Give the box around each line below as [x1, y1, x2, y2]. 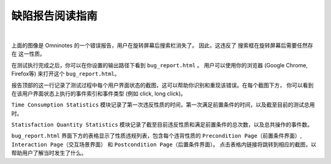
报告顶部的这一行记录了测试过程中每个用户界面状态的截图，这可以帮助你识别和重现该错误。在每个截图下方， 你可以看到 [11, 81, 314, 89]
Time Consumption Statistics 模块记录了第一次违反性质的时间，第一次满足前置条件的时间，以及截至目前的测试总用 [11, 101, 315, 108]
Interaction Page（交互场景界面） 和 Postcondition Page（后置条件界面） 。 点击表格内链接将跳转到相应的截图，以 [11, 141, 317, 148]
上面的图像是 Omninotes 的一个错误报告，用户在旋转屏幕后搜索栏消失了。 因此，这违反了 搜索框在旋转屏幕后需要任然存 [11, 42, 314, 49]
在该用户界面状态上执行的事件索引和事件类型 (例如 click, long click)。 [11, 89, 186, 97]
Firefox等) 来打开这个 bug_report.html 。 [11, 70, 120, 78]
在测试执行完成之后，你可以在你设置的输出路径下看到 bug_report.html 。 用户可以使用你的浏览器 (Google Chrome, [11, 61, 308, 69]
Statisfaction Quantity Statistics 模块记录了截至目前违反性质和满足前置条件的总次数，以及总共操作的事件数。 [11, 121, 313, 129]
